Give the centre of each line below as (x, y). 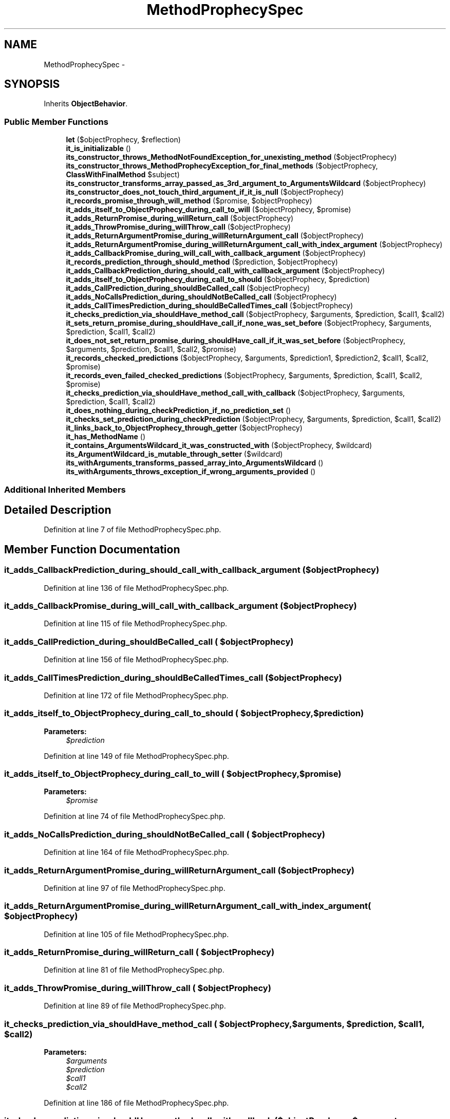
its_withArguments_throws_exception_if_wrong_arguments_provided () (191, 472)
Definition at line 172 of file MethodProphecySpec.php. (136, 695)
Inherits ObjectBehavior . (86, 104)
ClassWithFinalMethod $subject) (123, 175)
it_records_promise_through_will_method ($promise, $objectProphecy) (189, 201)
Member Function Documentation (92, 549)
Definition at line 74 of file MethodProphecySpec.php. (135, 816)
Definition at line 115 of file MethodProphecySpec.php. (136, 624)
